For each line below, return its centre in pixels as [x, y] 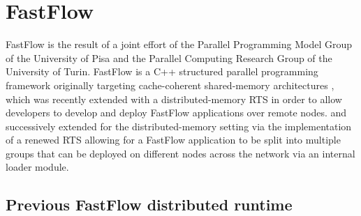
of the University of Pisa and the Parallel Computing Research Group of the [169, 57]
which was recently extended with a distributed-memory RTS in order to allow [174, 99]
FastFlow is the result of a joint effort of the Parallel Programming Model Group [179, 44]
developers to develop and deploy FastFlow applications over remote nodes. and [176, 113]
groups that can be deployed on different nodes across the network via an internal [180, 153]
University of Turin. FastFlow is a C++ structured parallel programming [162, 71]
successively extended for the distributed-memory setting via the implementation [179, 126]
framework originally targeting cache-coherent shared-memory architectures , [170, 85]
